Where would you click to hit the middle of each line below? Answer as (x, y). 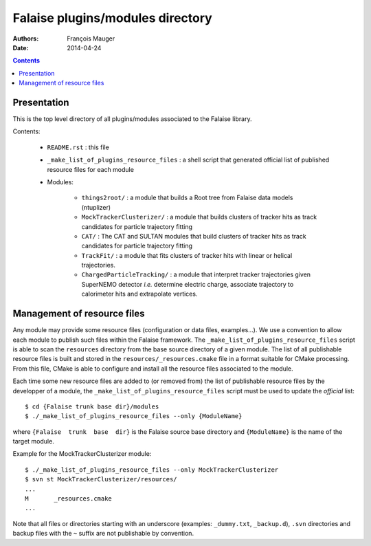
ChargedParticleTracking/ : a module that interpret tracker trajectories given (196, 274)
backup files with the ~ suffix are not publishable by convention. (103, 534)
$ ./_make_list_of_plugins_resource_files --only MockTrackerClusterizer (152, 470)
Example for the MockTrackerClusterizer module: (82, 454)
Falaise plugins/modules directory (112, 18)
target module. (33, 441)
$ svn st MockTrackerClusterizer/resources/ (101, 479)
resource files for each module (90, 169)
